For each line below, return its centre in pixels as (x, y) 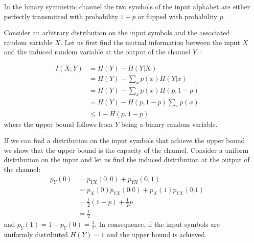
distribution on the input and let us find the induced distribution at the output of (127, 159)
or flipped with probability (177, 16)
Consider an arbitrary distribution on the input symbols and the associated (117, 33)
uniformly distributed (36, 234)
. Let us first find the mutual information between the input (150, 42)
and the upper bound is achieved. (157, 234)
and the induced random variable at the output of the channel (97, 52)
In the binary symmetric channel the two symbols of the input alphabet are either (127, 6)
